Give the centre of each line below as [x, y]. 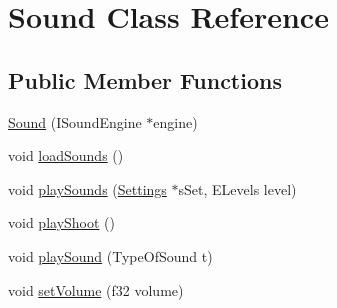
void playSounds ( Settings [87, 188]
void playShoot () [61, 222]
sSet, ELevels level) [237, 188]
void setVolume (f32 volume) [96, 289]
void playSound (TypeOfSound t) [110, 255]
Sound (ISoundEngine [75, 121]
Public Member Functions [145, 79]
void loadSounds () [66, 155]
